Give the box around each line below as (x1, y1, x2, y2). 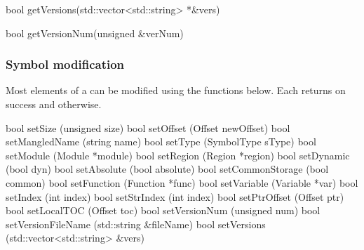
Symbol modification (6, 55, 125, 73)
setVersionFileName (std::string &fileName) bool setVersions (6, 216, 266, 231)
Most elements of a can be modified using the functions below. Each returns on (6, 83, 346, 98)
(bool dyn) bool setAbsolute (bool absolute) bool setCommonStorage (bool (6, 162, 329, 176)
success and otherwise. (6, 97, 102, 111)
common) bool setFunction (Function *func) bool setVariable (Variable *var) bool (6, 175, 358, 190)
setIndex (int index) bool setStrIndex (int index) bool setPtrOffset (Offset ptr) (6, 189, 344, 204)
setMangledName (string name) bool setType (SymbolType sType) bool (6, 134, 316, 149)
